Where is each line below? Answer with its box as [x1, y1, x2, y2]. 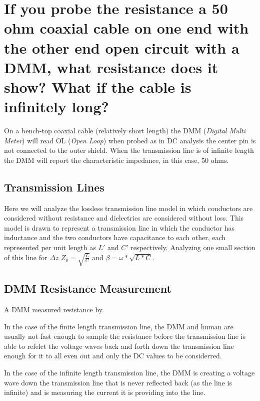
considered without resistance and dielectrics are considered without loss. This [4, 213, 244, 223]
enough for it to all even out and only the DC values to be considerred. [4, 350, 222, 361]
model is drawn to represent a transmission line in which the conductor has [4, 222, 235, 233]
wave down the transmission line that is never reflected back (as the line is [4, 377, 232, 387]
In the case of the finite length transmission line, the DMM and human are [4, 321, 233, 331]
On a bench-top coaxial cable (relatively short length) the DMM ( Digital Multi [4, 125, 246, 136]
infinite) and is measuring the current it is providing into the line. [4, 387, 205, 397]
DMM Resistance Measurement [4, 281, 171, 296]
